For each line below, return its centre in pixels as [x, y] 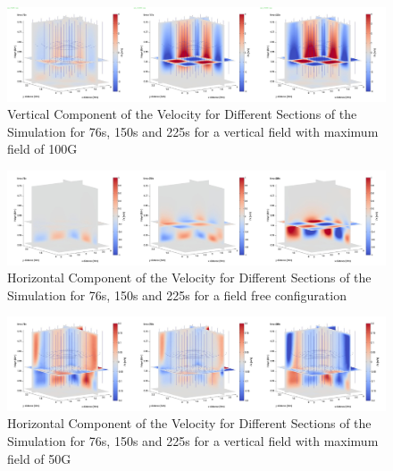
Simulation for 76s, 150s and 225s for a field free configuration [177, 294]
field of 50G [39, 458]
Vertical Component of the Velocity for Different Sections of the [182, 114]
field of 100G [42, 149]
